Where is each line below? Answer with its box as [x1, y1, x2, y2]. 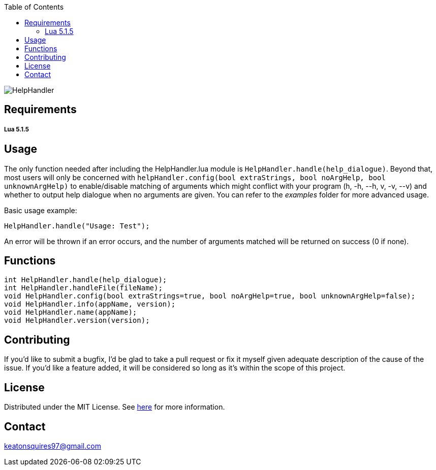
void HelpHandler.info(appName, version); [4, 300, 176, 309]
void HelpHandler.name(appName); [4, 308, 137, 317]
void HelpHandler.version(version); [4, 316, 150, 325]
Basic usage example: [4, 206, 77, 215]
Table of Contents [4, 3, 64, 11]
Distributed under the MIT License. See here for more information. [4, 402, 225, 412]
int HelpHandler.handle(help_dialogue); [4, 276, 167, 284]
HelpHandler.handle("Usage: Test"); [4, 221, 150, 230]
